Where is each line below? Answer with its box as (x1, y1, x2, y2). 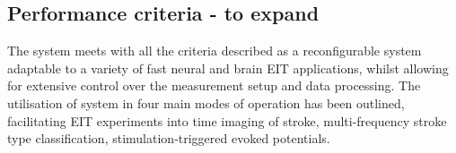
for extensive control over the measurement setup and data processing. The (7, 76, 421, 95)
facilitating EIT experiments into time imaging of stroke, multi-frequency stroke (7, 111, 447, 130)
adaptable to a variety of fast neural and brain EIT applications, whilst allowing (7, 58, 449, 77)
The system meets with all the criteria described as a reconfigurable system (7, 41, 422, 60)
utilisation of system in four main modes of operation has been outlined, (7, 93, 405, 112)
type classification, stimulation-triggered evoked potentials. (7, 129, 330, 148)
